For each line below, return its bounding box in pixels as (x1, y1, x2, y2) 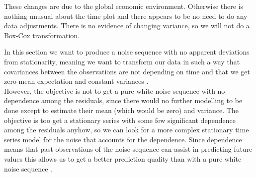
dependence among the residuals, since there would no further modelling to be (4, 95, 243, 106)
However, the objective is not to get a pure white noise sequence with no (4, 85, 225, 96)
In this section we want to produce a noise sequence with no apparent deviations (4, 47, 250, 57)
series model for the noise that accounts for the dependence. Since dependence (4, 134, 242, 144)
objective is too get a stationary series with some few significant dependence (4, 115, 236, 125)
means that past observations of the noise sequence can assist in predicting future (4, 144, 253, 154)
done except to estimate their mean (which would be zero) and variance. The (4, 105, 239, 115)
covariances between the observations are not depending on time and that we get (4, 66, 250, 76)
